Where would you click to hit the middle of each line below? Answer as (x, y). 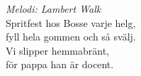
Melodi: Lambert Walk (53, 9)
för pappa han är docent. (60, 64)
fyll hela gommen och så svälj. (71, 37)
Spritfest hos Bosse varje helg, (71, 22)
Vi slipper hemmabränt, (58, 50)
